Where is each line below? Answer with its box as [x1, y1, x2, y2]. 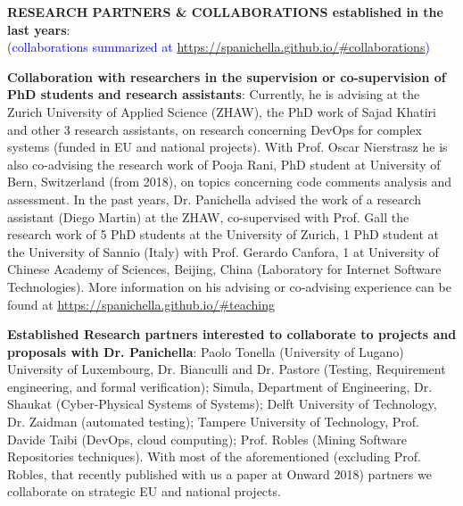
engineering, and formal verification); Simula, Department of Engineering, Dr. [7, 377, 433, 395]
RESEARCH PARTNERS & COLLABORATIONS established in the [7, 3, 443, 21]
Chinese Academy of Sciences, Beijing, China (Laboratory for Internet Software [7, 260, 442, 278]
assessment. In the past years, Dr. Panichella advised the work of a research [7, 189, 421, 208]
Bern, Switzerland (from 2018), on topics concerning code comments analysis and [7, 172, 452, 191]
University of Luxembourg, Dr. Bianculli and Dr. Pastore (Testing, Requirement [7, 360, 446, 378]
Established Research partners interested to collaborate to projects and [7, 325, 457, 344]
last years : [7, 20, 70, 38]
